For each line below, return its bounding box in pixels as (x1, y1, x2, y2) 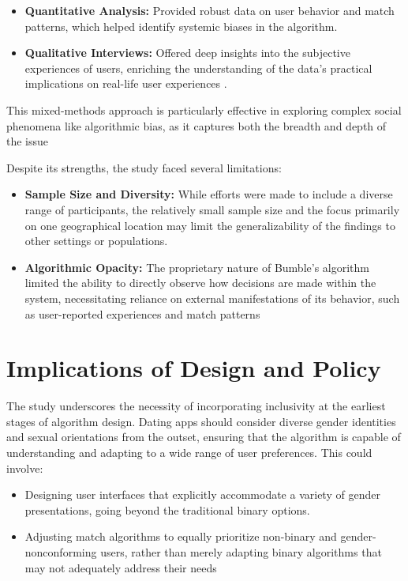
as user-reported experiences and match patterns (24, 305, 260, 322)
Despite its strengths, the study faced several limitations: (6, 159, 282, 175)
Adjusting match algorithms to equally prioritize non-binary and (24, 528, 337, 545)
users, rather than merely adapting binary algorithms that (100, 543, 382, 560)
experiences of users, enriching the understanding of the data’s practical (24, 59, 372, 76)
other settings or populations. (24, 232, 168, 249)
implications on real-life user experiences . (24, 75, 227, 92)
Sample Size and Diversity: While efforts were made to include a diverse (24, 186, 393, 202)
